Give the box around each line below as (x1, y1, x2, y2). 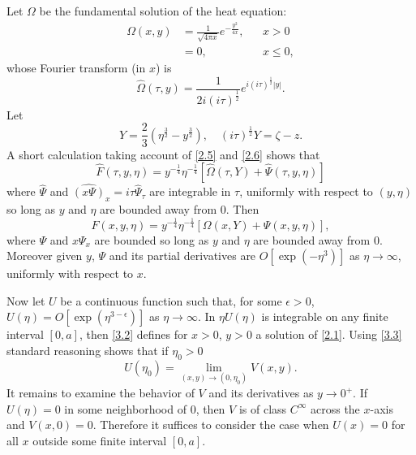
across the (310, 400, 360, 417)
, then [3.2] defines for (79, 326, 188, 343)
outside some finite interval (32, 431, 167, 448)
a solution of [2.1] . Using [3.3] (255, 326, 402, 343)
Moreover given (6, 247, 83, 264)
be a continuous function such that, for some (60, 292, 282, 309)
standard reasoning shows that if (6, 342, 169, 359)
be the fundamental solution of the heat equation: (39, 2, 287, 19)
